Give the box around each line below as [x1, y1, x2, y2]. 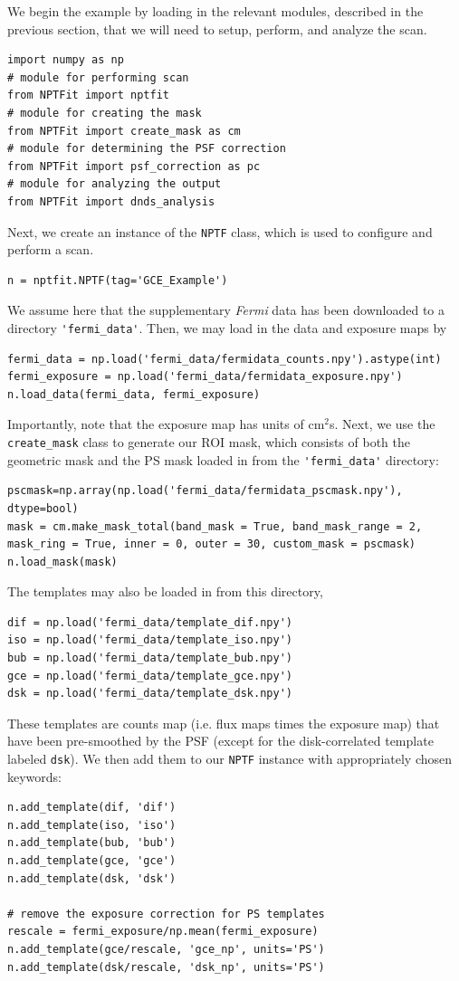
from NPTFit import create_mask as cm [7, 124, 241, 138]
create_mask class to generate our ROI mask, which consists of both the [7, 433, 410, 451]
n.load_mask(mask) [7, 555, 118, 568]
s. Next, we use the [330, 414, 435, 433]
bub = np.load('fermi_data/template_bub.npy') [7, 652, 292, 665]
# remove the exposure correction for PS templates [7, 907, 325, 920]
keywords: [7, 767, 62, 786]
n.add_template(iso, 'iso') [7, 818, 177, 832]
